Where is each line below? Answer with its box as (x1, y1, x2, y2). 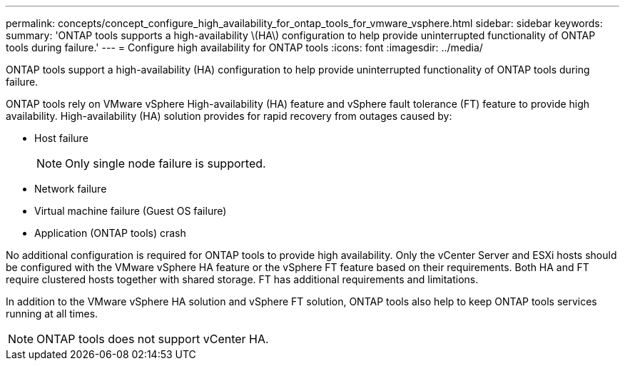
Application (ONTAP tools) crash (34, 227, 186, 239)
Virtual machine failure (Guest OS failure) (34, 205, 227, 217)
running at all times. (6, 307, 98, 320)
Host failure (34, 132, 88, 144)
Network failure (34, 183, 107, 195)
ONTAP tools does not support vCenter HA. (36, 332, 269, 346)
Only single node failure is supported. (65, 156, 266, 171)
